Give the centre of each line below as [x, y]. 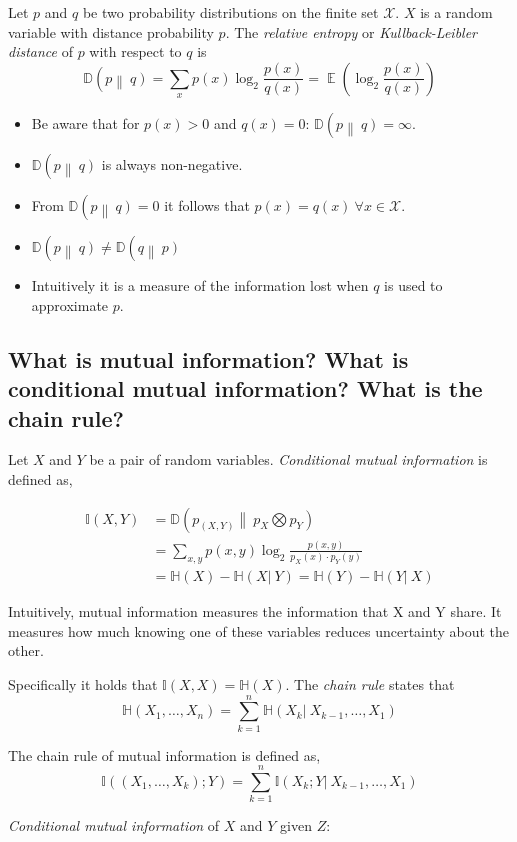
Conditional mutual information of [114, 825]
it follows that [207, 205]
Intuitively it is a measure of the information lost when [200, 285]
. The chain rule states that [370, 683]
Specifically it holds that [83, 683]
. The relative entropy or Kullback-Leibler [351, 31]
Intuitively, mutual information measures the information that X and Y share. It [255, 611]
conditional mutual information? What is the [245, 388]
